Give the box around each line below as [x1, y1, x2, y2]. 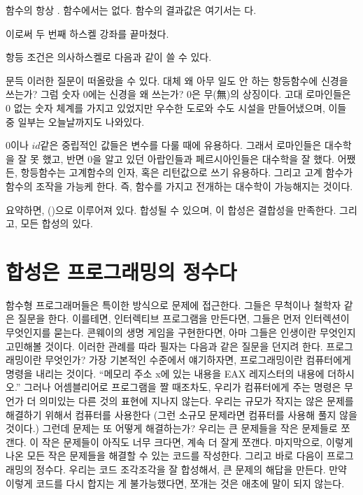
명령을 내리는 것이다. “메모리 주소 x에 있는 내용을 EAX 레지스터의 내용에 [6, 366, 325, 380]
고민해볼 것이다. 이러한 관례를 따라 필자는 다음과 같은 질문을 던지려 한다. [6, 338, 323, 353]
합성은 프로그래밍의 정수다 [6, 257, 237, 285]
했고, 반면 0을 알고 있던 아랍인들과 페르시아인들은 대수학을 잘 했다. [42, 151, 335, 166]
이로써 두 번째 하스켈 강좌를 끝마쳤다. [6, 26, 169, 41]
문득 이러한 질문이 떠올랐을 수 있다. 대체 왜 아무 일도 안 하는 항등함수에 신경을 [6, 73, 348, 87]
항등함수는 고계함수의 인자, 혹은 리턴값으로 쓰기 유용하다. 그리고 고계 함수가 [20, 165, 353, 180]
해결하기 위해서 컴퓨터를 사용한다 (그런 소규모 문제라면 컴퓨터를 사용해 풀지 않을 [6, 407, 357, 422]
